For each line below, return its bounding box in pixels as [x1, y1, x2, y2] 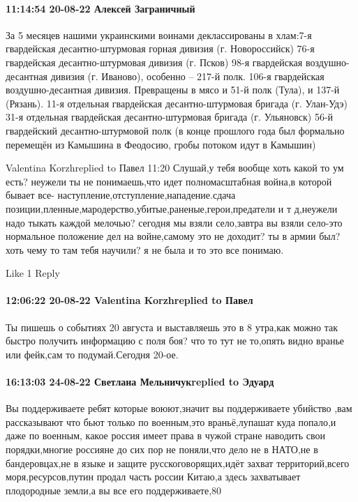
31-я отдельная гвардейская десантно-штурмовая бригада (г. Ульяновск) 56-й [6, 109, 334, 124]
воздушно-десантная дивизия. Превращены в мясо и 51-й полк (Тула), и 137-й [6, 82, 340, 97]
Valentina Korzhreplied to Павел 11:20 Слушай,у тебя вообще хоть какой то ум [6, 160, 344, 175]
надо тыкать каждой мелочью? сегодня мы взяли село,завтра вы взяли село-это [6, 215, 343, 229]
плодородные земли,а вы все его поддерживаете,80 [6, 482, 222, 497]
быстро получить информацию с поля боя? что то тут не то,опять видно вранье [6, 333, 344, 348]
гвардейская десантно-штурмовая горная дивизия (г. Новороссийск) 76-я [6, 41, 315, 56]
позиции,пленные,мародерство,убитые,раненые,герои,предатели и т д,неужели [6, 201, 338, 215]
